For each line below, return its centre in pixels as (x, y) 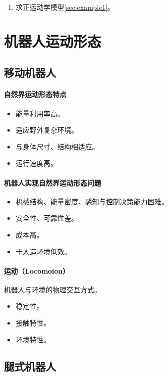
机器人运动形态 (53, 41)
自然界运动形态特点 (35, 94)
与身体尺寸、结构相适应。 (57, 146)
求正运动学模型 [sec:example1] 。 (65, 7)
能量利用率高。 (40, 113)
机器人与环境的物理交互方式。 (53, 289)
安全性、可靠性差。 (47, 218)
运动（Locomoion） (37, 270)
